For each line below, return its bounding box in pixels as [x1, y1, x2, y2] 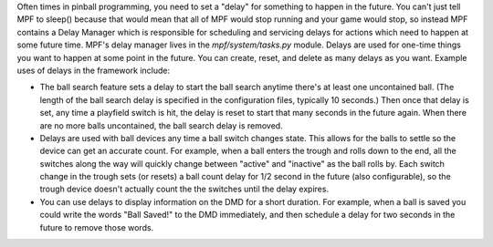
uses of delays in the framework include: [16, 65, 171, 76]
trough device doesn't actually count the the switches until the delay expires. [39, 183, 329, 195]
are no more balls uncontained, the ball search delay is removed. [39, 119, 283, 131]
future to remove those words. [39, 221, 154, 232]
